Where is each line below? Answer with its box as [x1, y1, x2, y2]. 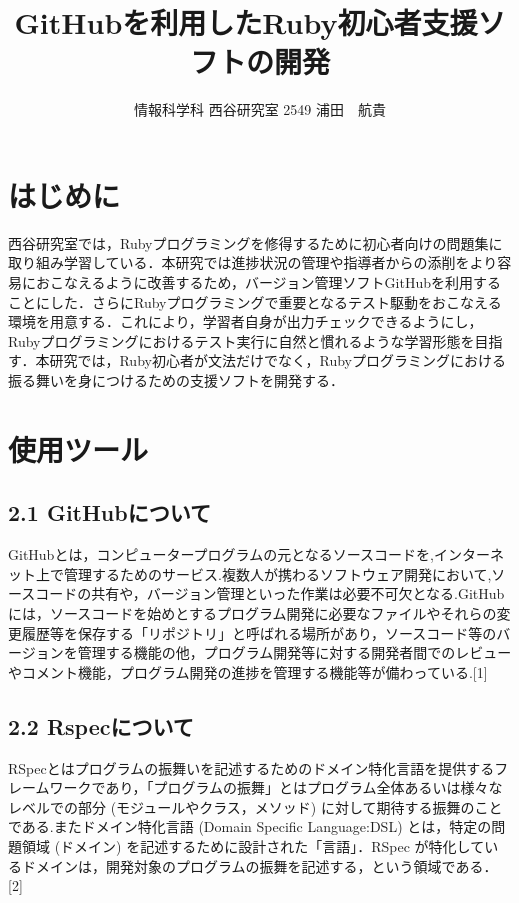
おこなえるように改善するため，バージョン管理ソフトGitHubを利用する [35, 272, 501, 293]
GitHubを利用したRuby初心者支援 [14, 2, 478, 43]
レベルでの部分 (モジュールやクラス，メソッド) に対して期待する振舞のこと [8, 796, 503, 817]
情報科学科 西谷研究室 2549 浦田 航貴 [134, 99, 386, 120]
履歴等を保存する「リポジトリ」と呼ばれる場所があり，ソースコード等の [21, 622, 497, 643]
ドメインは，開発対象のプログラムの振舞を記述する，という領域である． [21, 855, 498, 876]
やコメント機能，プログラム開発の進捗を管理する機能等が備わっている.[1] [8, 661, 488, 682]
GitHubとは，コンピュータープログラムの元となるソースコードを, [8, 544, 434, 565]
